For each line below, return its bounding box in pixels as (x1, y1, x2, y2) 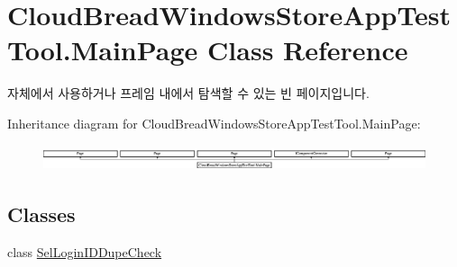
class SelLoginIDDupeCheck (7, 242, 162, 261)
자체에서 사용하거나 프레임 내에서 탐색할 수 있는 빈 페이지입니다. (7, 84, 370, 102)
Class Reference (207, 31, 408, 68)
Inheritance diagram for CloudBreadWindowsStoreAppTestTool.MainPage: (7, 113, 421, 132)
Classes (7, 200, 76, 227)
